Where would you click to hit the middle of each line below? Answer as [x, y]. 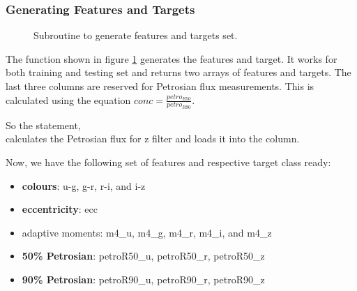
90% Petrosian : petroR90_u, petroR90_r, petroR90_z [143, 279]
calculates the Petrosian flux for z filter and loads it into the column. [153, 139]
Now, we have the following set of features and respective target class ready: [168, 162]
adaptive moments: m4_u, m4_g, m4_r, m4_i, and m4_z [147, 232]
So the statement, [43, 125]
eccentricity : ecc [60, 209]
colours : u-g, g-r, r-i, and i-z [84, 185]
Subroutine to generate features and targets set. [136, 35]
